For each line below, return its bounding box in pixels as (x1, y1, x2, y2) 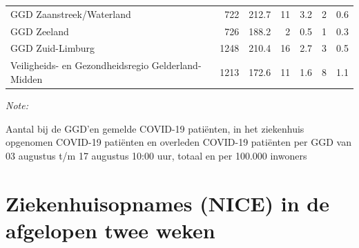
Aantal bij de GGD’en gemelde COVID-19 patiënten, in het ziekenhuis (6, 121, 304, 135)
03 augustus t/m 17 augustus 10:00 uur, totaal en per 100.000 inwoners (6, 148, 307, 162)
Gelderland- (151, 58, 202, 73)
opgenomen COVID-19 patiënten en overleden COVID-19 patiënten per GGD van (6, 135, 351, 149)
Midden (10, 71, 43, 86)
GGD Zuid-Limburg (10, 41, 95, 55)
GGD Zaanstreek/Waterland (10, 6, 131, 21)
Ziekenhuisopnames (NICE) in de (6, 189, 330, 217)
